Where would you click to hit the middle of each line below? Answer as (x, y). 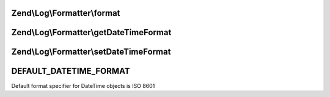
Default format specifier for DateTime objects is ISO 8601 (83, 85)
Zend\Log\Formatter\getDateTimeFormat (91, 32)
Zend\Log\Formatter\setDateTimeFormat (91, 52)
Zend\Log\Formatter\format (66, 13)
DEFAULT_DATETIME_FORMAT (71, 71)
